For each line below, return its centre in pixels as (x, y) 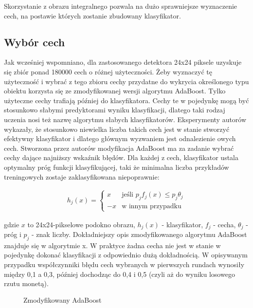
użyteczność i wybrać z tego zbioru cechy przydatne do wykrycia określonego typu (126, 81)
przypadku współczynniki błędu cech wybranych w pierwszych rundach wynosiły (124, 264)
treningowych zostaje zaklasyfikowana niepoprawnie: (82, 176)
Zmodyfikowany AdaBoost (63, 299)
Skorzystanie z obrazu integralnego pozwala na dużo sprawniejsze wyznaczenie (121, 6)
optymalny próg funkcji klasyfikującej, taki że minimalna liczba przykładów (117, 167)
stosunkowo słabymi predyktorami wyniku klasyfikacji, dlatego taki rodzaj (115, 110)
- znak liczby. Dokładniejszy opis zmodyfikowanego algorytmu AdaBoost (139, 234)
